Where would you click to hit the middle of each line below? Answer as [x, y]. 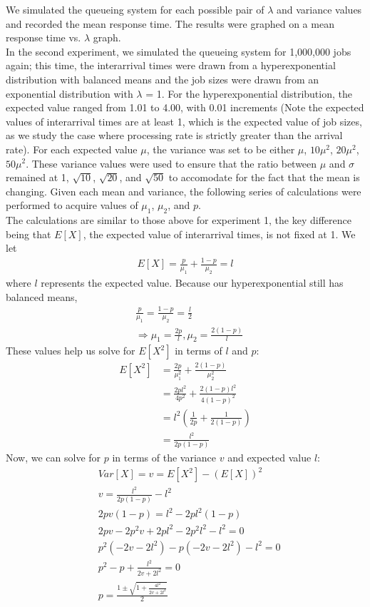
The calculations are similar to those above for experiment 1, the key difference [179, 220]
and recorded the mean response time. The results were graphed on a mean [170, 23]
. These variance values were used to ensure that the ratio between [171, 163]
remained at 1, [37, 177]
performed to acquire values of [72, 205]
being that [29, 234]
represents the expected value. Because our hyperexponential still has [192, 283]
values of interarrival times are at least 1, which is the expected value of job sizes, [184, 121]
